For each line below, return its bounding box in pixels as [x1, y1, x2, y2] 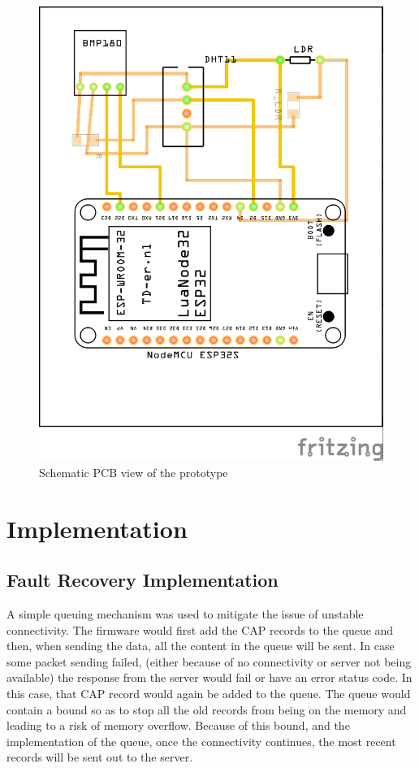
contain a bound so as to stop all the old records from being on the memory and [6, 701, 407, 718]
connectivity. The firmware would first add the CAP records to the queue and [6, 621, 394, 638]
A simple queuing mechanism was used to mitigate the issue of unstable [6, 605, 364, 622]
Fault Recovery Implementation [6, 567, 279, 592]
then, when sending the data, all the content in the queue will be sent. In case [6, 637, 395, 654]
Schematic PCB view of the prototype [39, 463, 228, 480]
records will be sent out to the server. [6, 748, 193, 766]
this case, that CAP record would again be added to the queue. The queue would [6, 684, 411, 701]
